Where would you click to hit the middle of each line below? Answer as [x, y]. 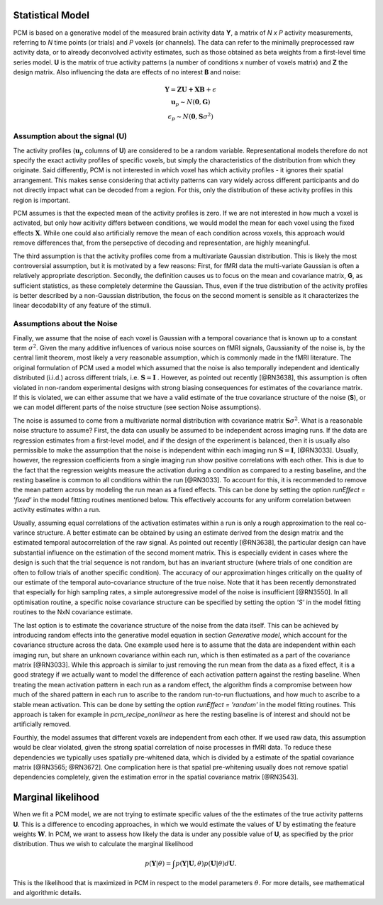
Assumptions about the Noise [66, 324]
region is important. [42, 200]
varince [24, 533]
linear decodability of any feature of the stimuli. [82, 306]
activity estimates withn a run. [57, 510]
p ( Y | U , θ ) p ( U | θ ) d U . [206, 863]
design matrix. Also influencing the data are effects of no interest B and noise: [127, 72]
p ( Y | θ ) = [158, 863]
